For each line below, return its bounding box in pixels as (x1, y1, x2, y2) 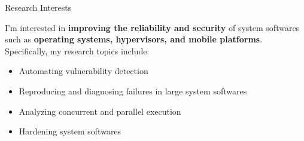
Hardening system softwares (19, 125, 121, 137)
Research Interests (5, 1, 72, 13)
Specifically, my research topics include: (5, 44, 150, 57)
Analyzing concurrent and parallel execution (19, 105, 181, 117)
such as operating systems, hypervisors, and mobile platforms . (5, 33, 263, 45)
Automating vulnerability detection (19, 65, 148, 77)
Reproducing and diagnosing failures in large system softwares (19, 84, 247, 97)
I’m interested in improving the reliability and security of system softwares (5, 21, 300, 33)
